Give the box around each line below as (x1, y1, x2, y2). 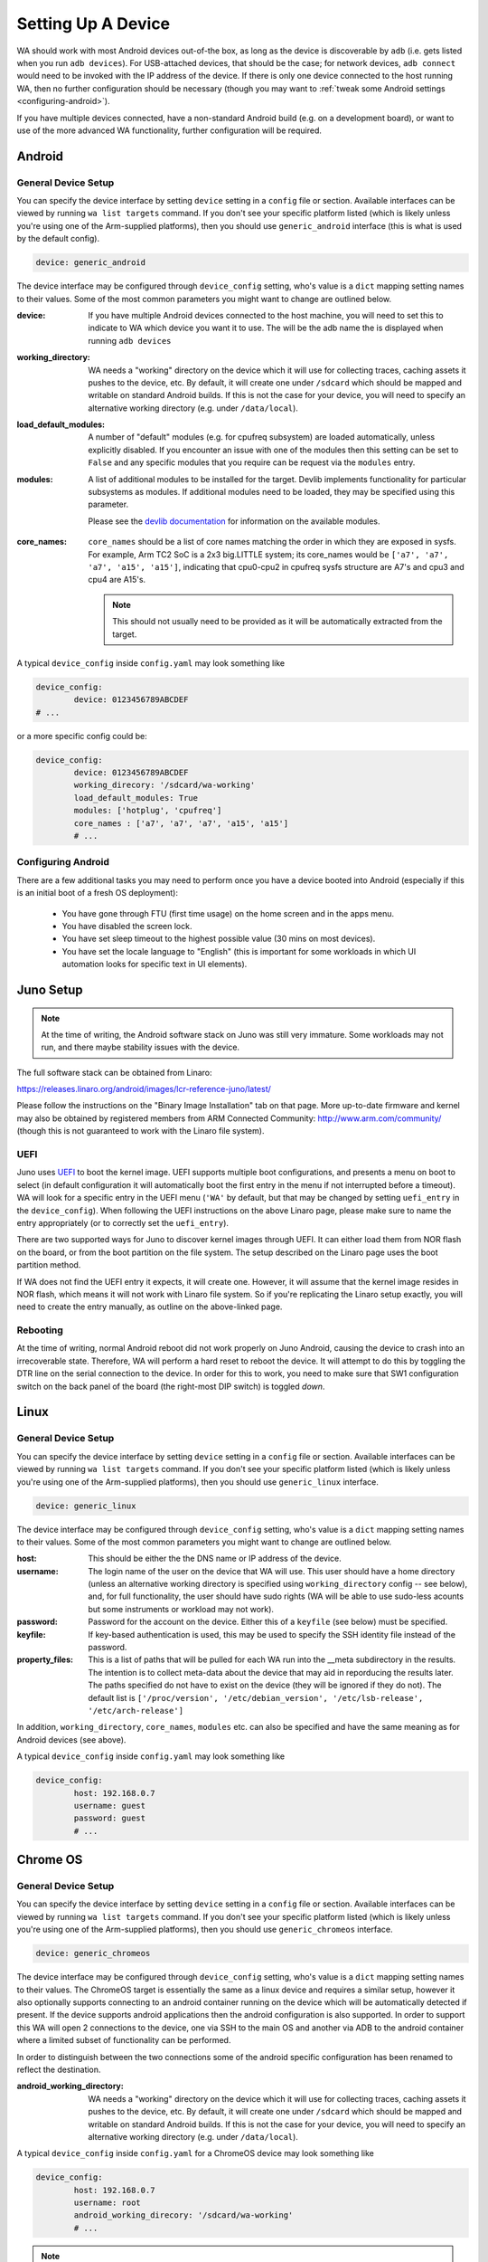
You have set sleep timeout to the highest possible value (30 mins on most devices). (61, 933, 376, 945)
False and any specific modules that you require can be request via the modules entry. (88, 457, 416, 468)
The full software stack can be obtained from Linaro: (16, 1067, 212, 1078)
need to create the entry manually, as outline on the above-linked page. (16, 1301, 283, 1312)
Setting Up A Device (16, 14, 171, 33)
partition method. (16, 1259, 81, 1270)
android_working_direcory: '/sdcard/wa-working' (73, 2210, 294, 2220)
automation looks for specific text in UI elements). (61, 959, 248, 970)
